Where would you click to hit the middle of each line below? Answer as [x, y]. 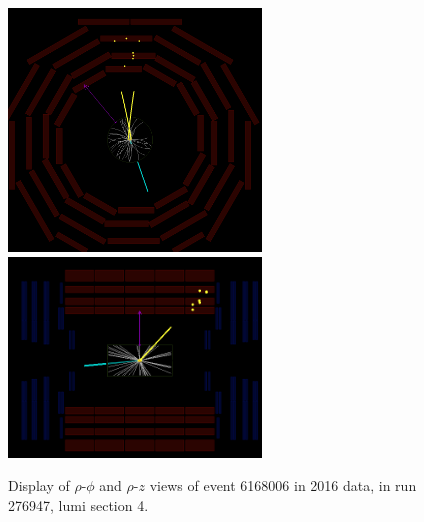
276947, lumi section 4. [78, 504]
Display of [39, 485]
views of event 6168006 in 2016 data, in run [283, 485]
